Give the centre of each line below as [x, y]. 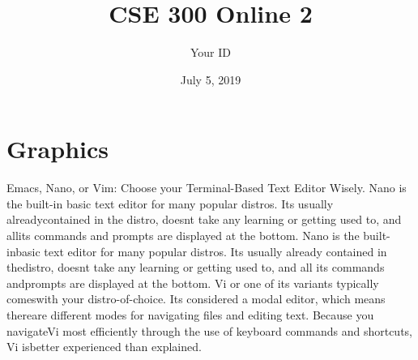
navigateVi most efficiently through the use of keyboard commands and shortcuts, [210, 330]
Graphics [58, 149]
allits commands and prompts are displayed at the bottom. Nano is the [183, 236]
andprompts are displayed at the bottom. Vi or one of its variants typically [193, 283]
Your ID [211, 52]
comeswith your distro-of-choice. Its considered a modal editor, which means [196, 299]
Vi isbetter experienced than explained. [104, 347]
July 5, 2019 [211, 79]
